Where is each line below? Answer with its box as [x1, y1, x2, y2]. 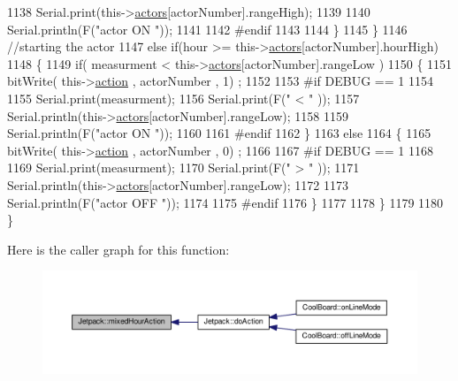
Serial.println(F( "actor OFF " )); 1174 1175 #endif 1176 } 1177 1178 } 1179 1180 [7, 193, 444, 211]
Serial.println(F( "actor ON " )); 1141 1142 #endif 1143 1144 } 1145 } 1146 [7, 19, 408, 38]
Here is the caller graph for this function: [7, 240, 230, 258]
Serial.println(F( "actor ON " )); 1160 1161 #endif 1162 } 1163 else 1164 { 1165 [7, 124, 431, 142]
